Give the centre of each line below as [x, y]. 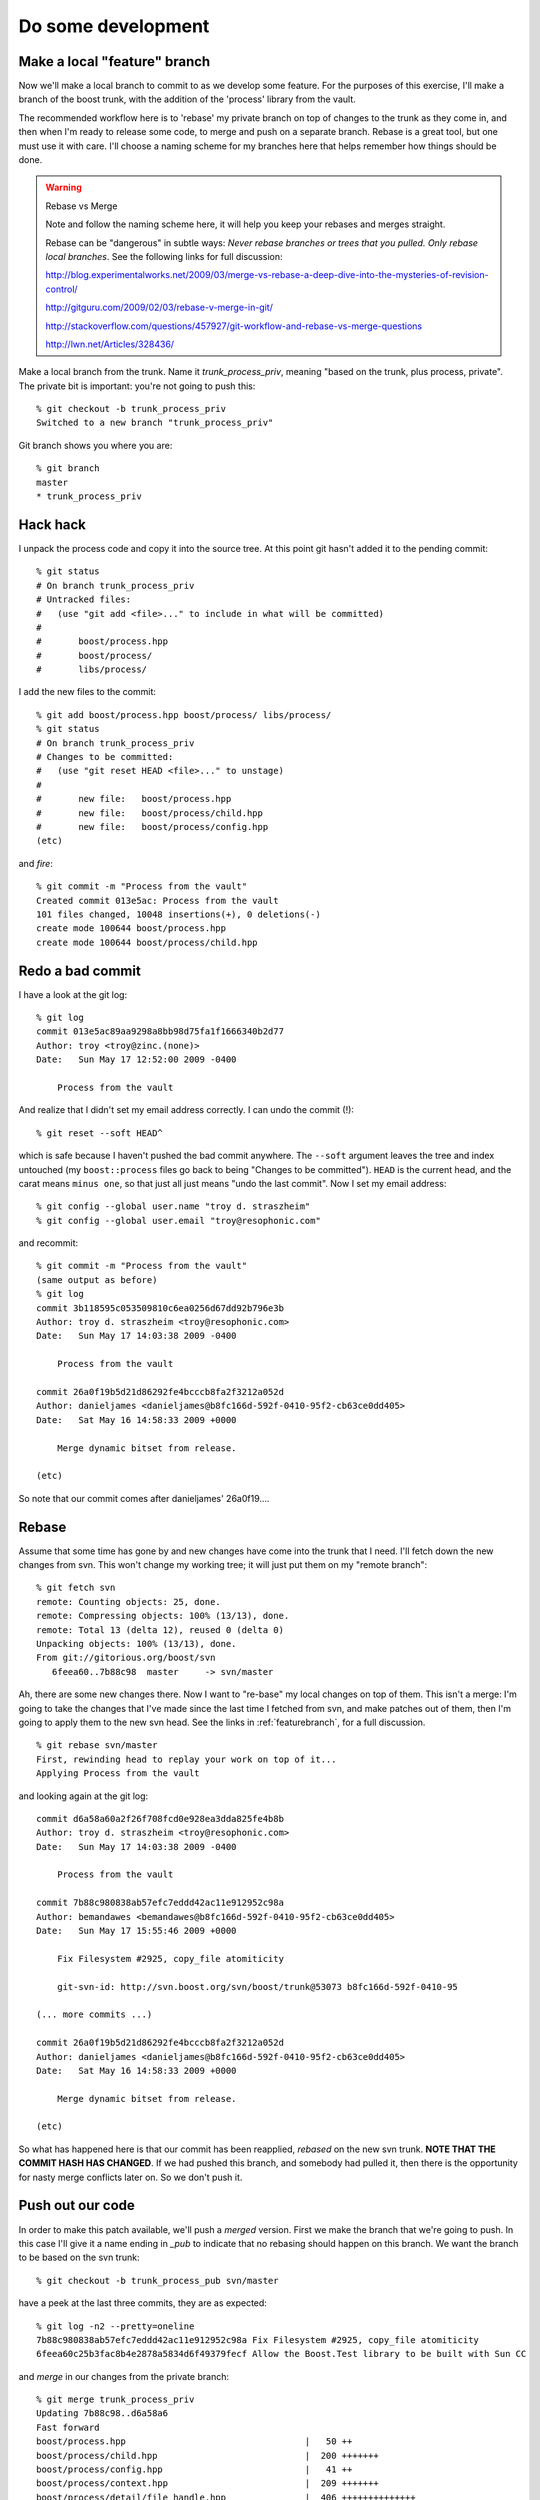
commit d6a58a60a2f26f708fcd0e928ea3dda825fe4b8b [160, 1818]
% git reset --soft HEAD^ [100, 1133]
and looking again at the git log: [83, 1796]
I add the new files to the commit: [87, 692]
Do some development [114, 26]
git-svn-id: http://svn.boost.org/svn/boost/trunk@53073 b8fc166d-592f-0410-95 [257, 1986]
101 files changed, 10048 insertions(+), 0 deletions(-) [179, 914]
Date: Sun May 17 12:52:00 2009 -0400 [136, 1059]
